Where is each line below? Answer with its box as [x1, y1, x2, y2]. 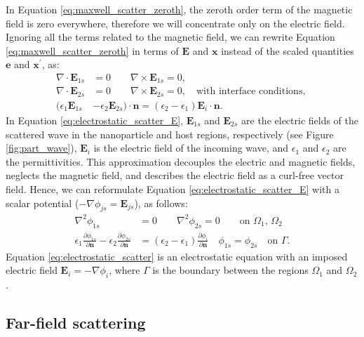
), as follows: [134, 195, 188, 210]
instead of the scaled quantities [221, 43, 354, 58]
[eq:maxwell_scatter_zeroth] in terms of [6, 43, 179, 58]
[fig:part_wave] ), [6, 140, 77, 155]
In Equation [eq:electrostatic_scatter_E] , [6, 112, 184, 127]
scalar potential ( [6, 195, 79, 210]
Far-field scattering [6, 312, 146, 333]
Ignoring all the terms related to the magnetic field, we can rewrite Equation [6, 29, 335, 44]
